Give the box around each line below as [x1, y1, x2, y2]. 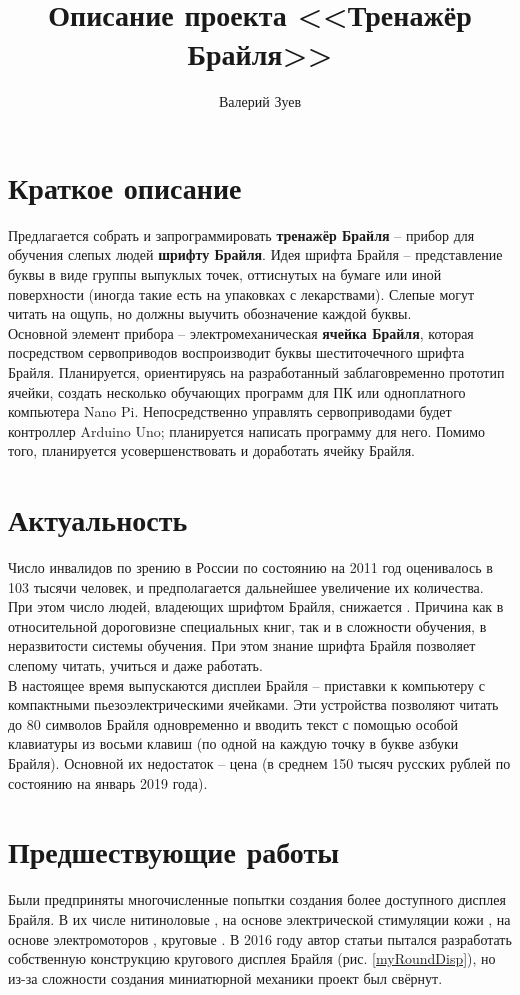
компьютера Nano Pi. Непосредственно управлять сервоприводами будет [8, 401, 452, 422]
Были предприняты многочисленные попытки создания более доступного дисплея [8, 889, 506, 910]
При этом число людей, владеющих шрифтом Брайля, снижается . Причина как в [8, 596, 504, 617]
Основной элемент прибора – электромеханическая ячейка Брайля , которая [8, 322, 474, 343]
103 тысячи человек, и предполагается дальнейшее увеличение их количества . [8, 576, 484, 597]
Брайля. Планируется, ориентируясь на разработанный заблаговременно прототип [8, 362, 505, 382]
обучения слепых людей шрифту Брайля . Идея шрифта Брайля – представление [8, 244, 503, 265]
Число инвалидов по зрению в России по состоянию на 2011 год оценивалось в [8, 557, 493, 578]
